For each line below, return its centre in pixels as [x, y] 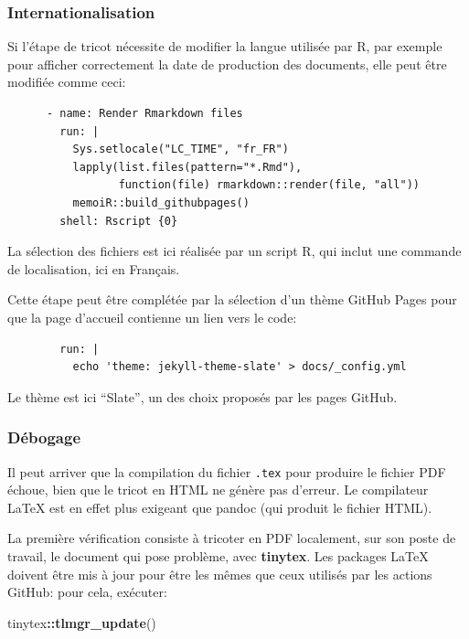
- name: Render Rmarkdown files [144, 113]
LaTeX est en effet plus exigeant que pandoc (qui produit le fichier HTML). [220, 507]
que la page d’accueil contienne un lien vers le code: [152, 317]
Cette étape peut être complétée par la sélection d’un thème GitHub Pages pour [232, 299]
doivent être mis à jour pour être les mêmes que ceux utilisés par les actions [220, 574]
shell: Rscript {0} [119, 221]
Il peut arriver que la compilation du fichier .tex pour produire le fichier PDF [227, 471]
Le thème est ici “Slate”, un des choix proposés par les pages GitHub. [203, 396]
